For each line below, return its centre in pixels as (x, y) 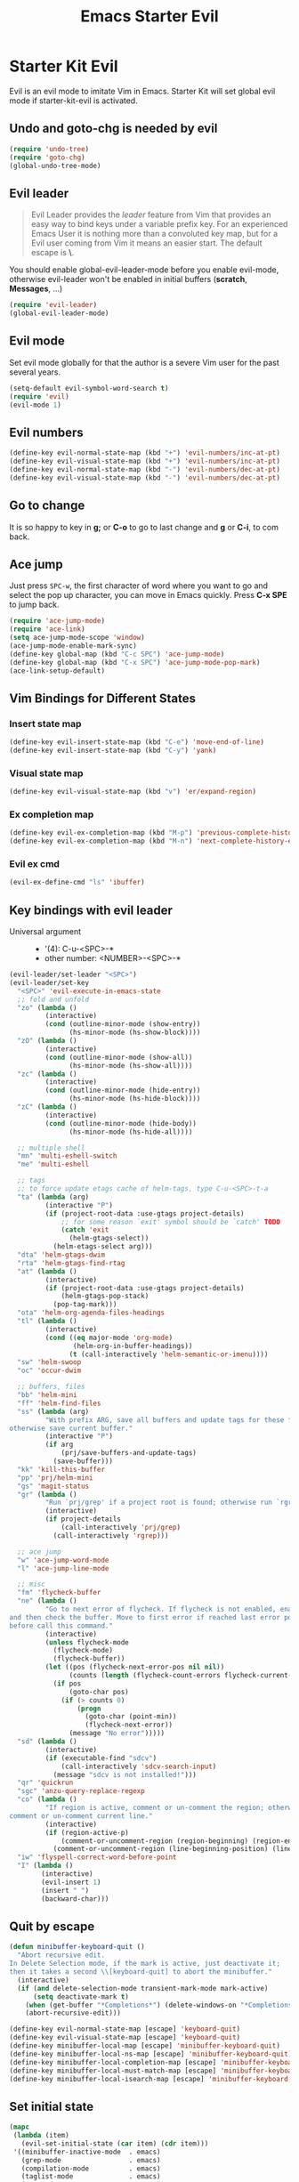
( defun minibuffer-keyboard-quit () (77, 1947)
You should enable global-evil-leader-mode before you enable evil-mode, (144, 270)
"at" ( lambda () (47, 1271)
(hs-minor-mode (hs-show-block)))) (135, 1033)
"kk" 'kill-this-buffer (61, 1469)
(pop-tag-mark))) (85, 1305)
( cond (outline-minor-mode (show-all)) (119, 1057)
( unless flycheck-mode (87, 1642)
